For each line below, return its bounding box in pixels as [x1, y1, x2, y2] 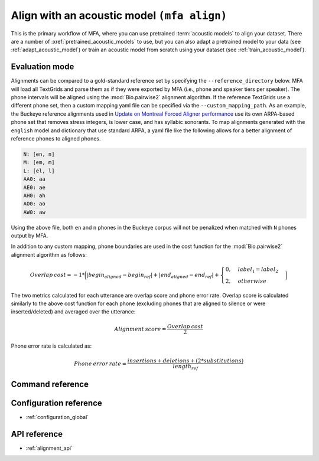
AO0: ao [23, 201, 45, 207]
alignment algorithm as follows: [11, 251, 87, 258]
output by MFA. [11, 232, 48, 239]
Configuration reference [11, 398, 103, 408]
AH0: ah [23, 192, 45, 199]
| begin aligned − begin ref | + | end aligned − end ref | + [86, 272, 219, 280]
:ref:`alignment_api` [25, 444, 73, 452]
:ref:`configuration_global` [25, 413, 89, 420]
